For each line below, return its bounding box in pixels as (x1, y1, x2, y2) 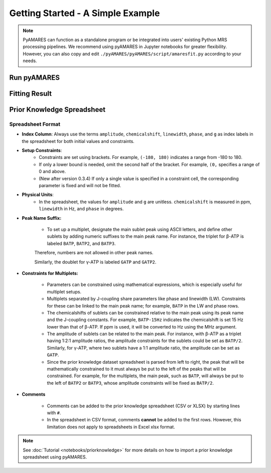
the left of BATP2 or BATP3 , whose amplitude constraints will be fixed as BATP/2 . (47, 380, 214, 386)
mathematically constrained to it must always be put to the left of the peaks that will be (47, 366, 226, 372)
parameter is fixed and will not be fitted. (39, 183, 121, 189)
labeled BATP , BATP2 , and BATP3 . (47, 240, 116, 246)
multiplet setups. (47, 288, 82, 294)
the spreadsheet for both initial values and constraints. (22, 138, 135, 144)
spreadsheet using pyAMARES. (23, 454, 87, 460)
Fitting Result (9, 89, 52, 98)
